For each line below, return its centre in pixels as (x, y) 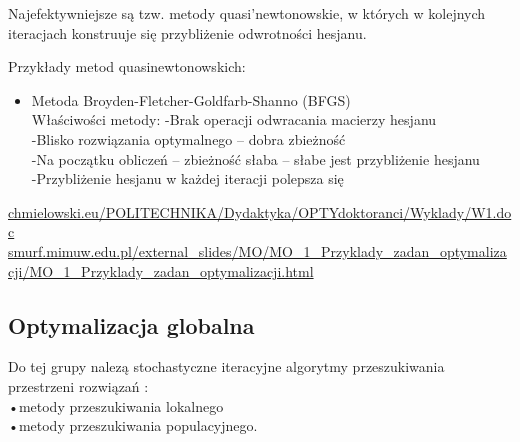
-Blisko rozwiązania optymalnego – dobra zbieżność (188, 138)
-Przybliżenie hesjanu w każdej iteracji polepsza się (187, 178)
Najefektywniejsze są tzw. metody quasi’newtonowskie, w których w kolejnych (247, 13)
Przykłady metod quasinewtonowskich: (127, 66)
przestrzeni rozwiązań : (78, 385)
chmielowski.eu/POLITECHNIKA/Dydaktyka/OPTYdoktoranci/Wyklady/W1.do (260, 211)
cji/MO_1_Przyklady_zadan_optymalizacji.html (161, 270)
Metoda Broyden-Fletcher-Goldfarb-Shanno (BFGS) (191, 99)
